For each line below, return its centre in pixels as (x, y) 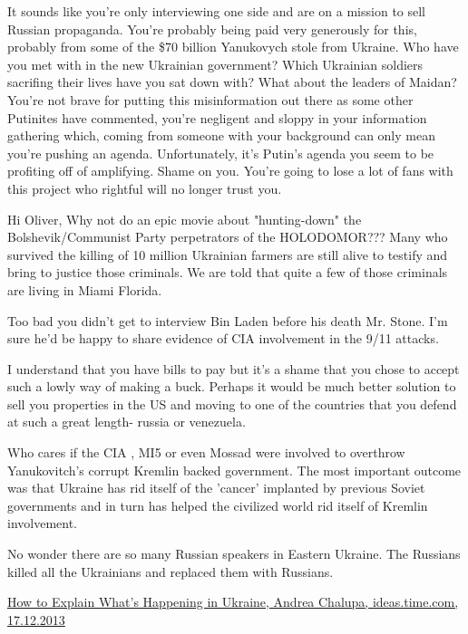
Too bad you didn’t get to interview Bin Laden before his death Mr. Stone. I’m (228, 320)
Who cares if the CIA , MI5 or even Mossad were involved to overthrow (206, 452)
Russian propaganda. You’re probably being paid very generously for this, (212, 29)
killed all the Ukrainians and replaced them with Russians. (171, 571)
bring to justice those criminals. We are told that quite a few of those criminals (228, 272)
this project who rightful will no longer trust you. (145, 188)
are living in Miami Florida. (85, 289)
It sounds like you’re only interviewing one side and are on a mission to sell (217, 11)
